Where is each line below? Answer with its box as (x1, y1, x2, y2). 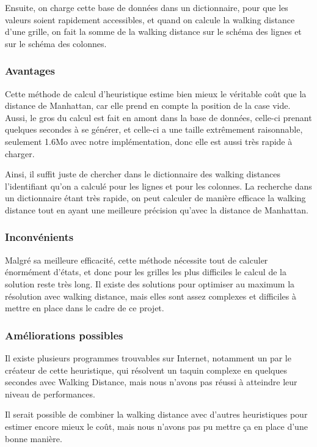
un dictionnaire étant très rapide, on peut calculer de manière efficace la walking (5, 191, 306, 204)
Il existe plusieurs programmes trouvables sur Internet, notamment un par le (5, 351, 291, 364)
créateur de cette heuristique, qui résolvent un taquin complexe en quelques (5, 363, 287, 376)
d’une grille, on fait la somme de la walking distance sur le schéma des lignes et (5, 25, 302, 38)
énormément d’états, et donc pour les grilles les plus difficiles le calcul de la (5, 265, 286, 278)
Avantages (5, 63, 55, 78)
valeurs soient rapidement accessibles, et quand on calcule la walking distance (5, 13, 295, 26)
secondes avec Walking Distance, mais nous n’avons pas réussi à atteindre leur (5, 375, 297, 388)
